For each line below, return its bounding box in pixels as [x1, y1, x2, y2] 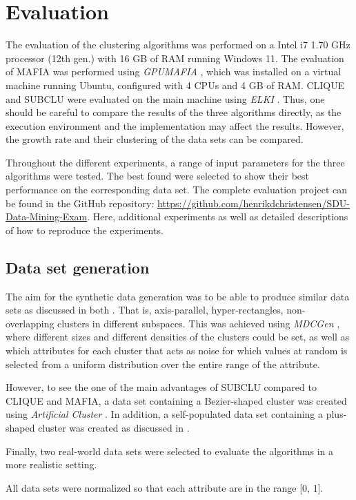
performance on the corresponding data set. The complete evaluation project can [6, 182, 348, 197]
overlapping [6, 316, 55, 330]
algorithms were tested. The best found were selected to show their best [6, 169, 309, 183]
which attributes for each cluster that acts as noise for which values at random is [6, 343, 348, 358]
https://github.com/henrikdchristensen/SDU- [157, 195, 350, 210]
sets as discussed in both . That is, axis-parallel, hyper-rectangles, [6, 302, 284, 317]
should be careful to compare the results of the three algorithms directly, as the [6, 105, 342, 119]
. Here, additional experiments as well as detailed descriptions [87, 209, 348, 224]
